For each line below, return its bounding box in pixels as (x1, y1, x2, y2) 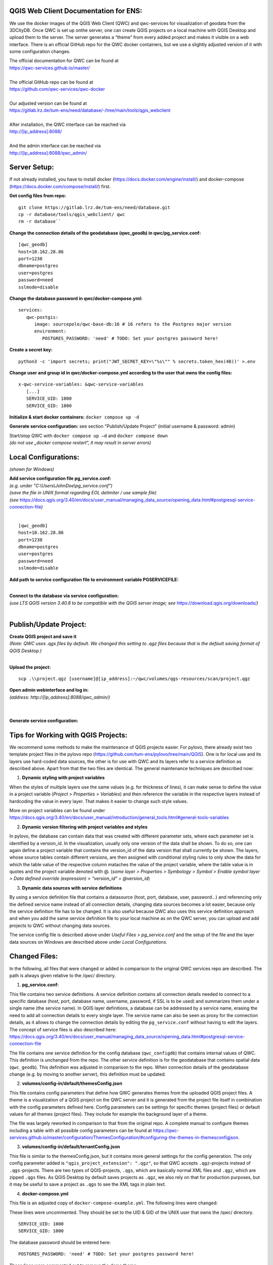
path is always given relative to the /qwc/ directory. (9, 972, 116, 979)
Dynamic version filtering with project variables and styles (22, 824, 148, 830)
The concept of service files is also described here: (9, 1026, 117, 1032)
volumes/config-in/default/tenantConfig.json (22, 1144, 120, 1150)
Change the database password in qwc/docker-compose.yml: (9, 295, 143, 301)
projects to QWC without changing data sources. (9, 922, 111, 929)
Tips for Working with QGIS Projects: (9, 731, 128, 739)
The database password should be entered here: (9, 1239, 111, 1245)
